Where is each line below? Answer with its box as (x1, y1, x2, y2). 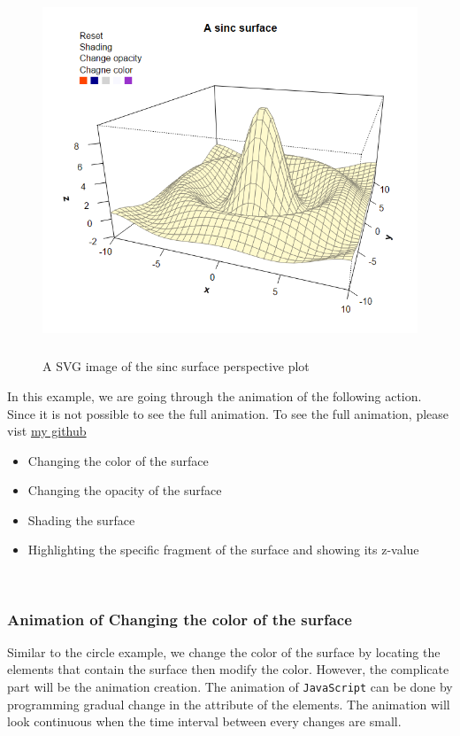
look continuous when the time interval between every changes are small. (7, 712, 402, 731)
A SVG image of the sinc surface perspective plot (42, 357, 310, 376)
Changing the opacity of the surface (27, 481, 222, 500)
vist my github (7, 422, 87, 440)
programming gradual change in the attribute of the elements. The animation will (7, 694, 450, 713)
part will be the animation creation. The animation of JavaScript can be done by (7, 678, 453, 696)
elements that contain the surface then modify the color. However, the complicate (7, 660, 449, 678)
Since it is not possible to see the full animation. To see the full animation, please (7, 404, 448, 422)
